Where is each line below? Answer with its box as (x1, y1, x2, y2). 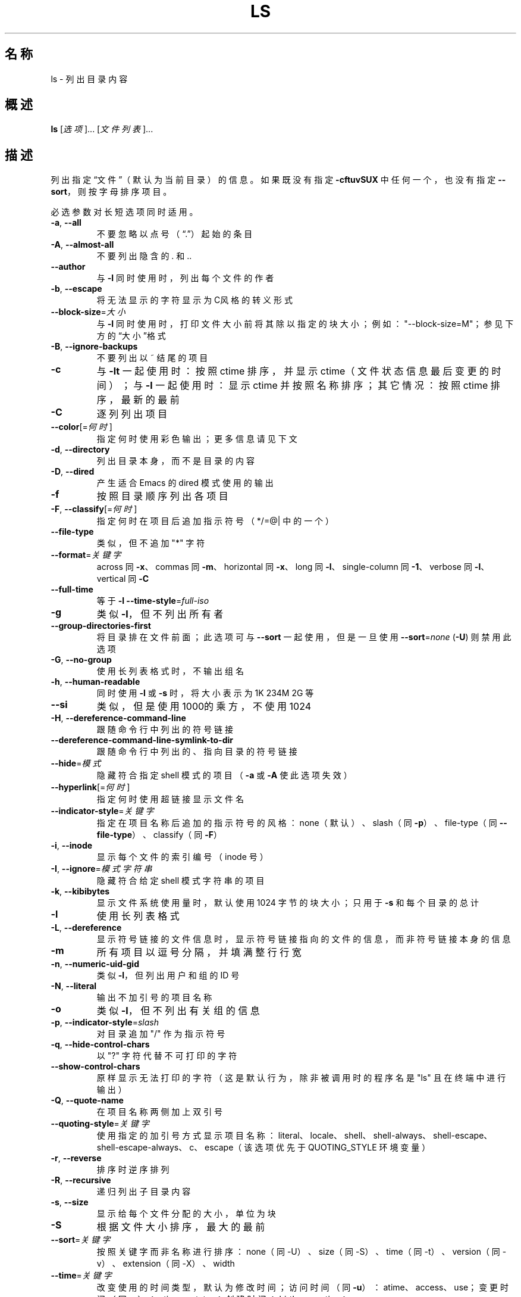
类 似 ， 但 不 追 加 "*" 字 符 (96, 538, 205, 548)
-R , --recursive (51, 1175, 111, 1186)
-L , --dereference (51, 922, 122, 933)
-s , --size (51, 1197, 89, 1208)
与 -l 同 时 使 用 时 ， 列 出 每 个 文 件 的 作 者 (96, 273, 274, 283)
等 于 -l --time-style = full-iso (96, 596, 209, 606)
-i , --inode (51, 840, 93, 851)
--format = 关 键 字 (51, 550, 121, 560)
